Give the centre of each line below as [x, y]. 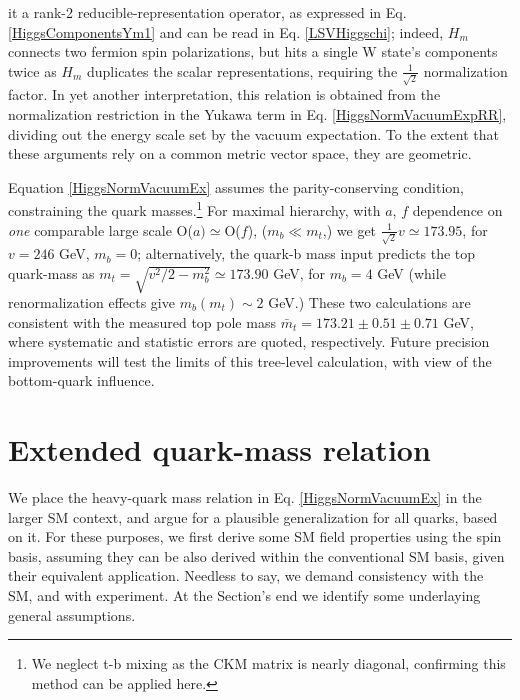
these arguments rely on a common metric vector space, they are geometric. [240, 153]
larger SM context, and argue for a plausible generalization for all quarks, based [253, 516]
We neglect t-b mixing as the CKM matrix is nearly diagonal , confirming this [268, 663]
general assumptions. [72, 614]
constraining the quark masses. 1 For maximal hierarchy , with [194, 209]
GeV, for [299, 273]
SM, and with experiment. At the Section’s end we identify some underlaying [244, 595]
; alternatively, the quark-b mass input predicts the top [306, 253]
